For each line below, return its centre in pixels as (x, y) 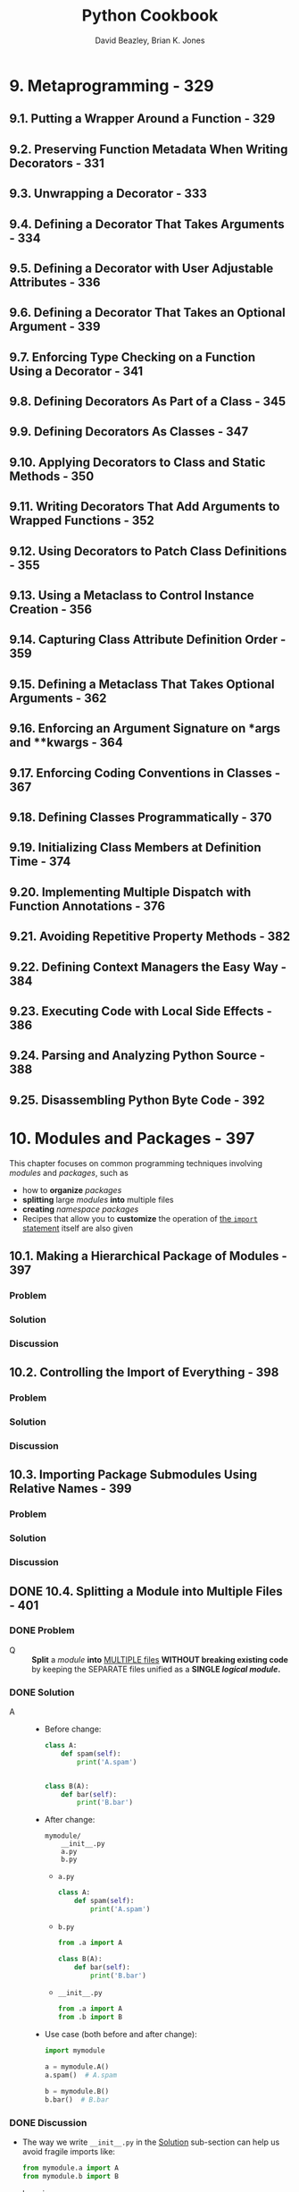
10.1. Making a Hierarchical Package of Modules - (148, 1256)
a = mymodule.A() (77, 2067)
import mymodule (75, 2051)
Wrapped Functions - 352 (82, 521)
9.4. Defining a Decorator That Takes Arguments (147, 224)
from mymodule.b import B (70, 2176)
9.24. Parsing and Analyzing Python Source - (137, 1056)
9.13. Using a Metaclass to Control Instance (132, 596)
